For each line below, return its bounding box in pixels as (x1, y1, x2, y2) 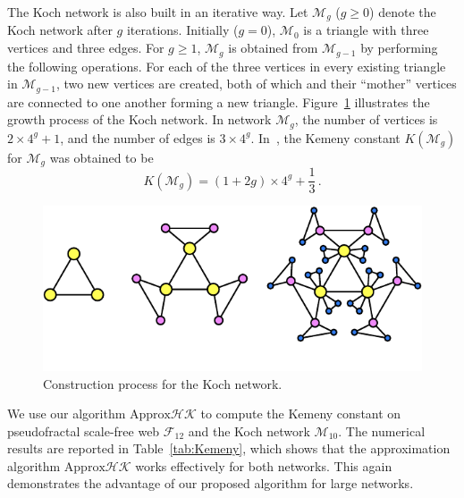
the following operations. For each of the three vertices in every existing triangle (7, 56, 446, 75)
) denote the (369, 3, 436, 21)
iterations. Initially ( (126, 21, 239, 39)
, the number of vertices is (294, 110, 438, 129)
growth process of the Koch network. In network (7, 110, 272, 129)
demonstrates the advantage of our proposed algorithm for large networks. (7, 474, 414, 493)
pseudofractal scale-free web (7, 421, 160, 440)
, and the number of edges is (60, 128, 215, 147)
